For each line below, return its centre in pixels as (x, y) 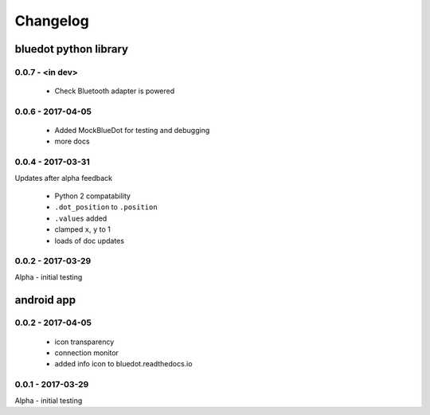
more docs (72, 141)
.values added (81, 218)
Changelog (52, 21)
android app (45, 300)
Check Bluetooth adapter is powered (115, 91)
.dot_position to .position (106, 207)
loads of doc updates (90, 241)
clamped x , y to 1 (83, 229)
